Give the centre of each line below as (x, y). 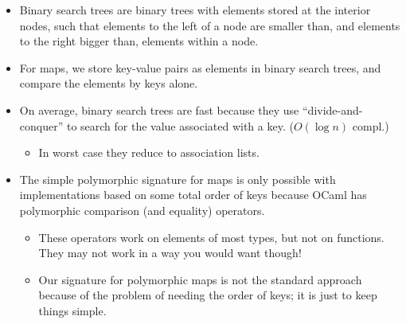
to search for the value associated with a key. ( (180, 125)
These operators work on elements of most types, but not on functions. (211, 237)
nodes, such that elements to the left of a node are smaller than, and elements (210, 25)
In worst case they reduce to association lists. (149, 152)
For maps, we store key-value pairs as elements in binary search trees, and (200, 67)
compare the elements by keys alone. (109, 83)
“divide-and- (332, 109)
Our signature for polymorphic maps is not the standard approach (200, 279)
